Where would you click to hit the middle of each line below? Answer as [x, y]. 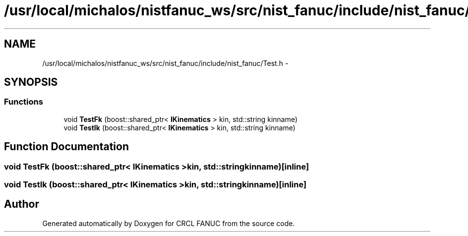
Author [22, 204]
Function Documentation [66, 147]
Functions [24, 102]
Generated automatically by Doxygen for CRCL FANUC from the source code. [169, 223]
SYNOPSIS [31, 82]
